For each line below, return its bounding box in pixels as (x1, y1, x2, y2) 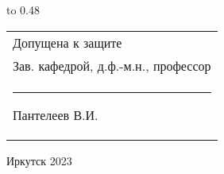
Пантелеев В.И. (13, 105, 98, 124)
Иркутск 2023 (6, 152, 72, 168)
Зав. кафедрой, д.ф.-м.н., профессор (13, 56, 211, 75)
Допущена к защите (13, 33, 122, 52)
